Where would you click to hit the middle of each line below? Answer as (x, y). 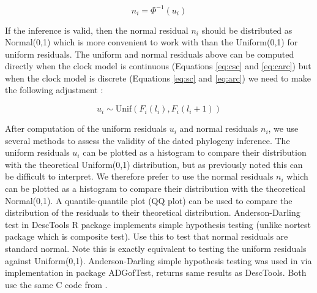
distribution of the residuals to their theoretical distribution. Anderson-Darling (153, 212)
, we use (283, 128)
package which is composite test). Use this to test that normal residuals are (147, 236)
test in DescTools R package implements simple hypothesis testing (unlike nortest (158, 224)
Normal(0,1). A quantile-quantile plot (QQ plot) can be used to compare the (149, 200)
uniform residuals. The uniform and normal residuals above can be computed (150, 54)
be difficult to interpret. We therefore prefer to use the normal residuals (139, 176)
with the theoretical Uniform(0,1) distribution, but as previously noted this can (154, 164)
